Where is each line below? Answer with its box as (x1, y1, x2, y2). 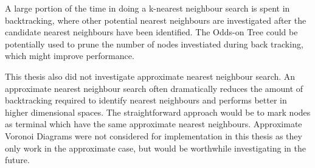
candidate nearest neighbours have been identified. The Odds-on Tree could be (5, 26, 298, 38)
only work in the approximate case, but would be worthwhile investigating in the (5, 141, 306, 154)
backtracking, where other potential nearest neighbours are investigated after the (5, 13, 306, 26)
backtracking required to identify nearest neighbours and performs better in (5, 94, 287, 107)
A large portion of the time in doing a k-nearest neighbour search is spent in (5, 2, 290, 14)
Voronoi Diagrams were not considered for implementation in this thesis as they (5, 129, 302, 142)
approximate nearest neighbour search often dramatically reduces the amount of (5, 82, 303, 94)
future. (5, 153, 30, 166)
